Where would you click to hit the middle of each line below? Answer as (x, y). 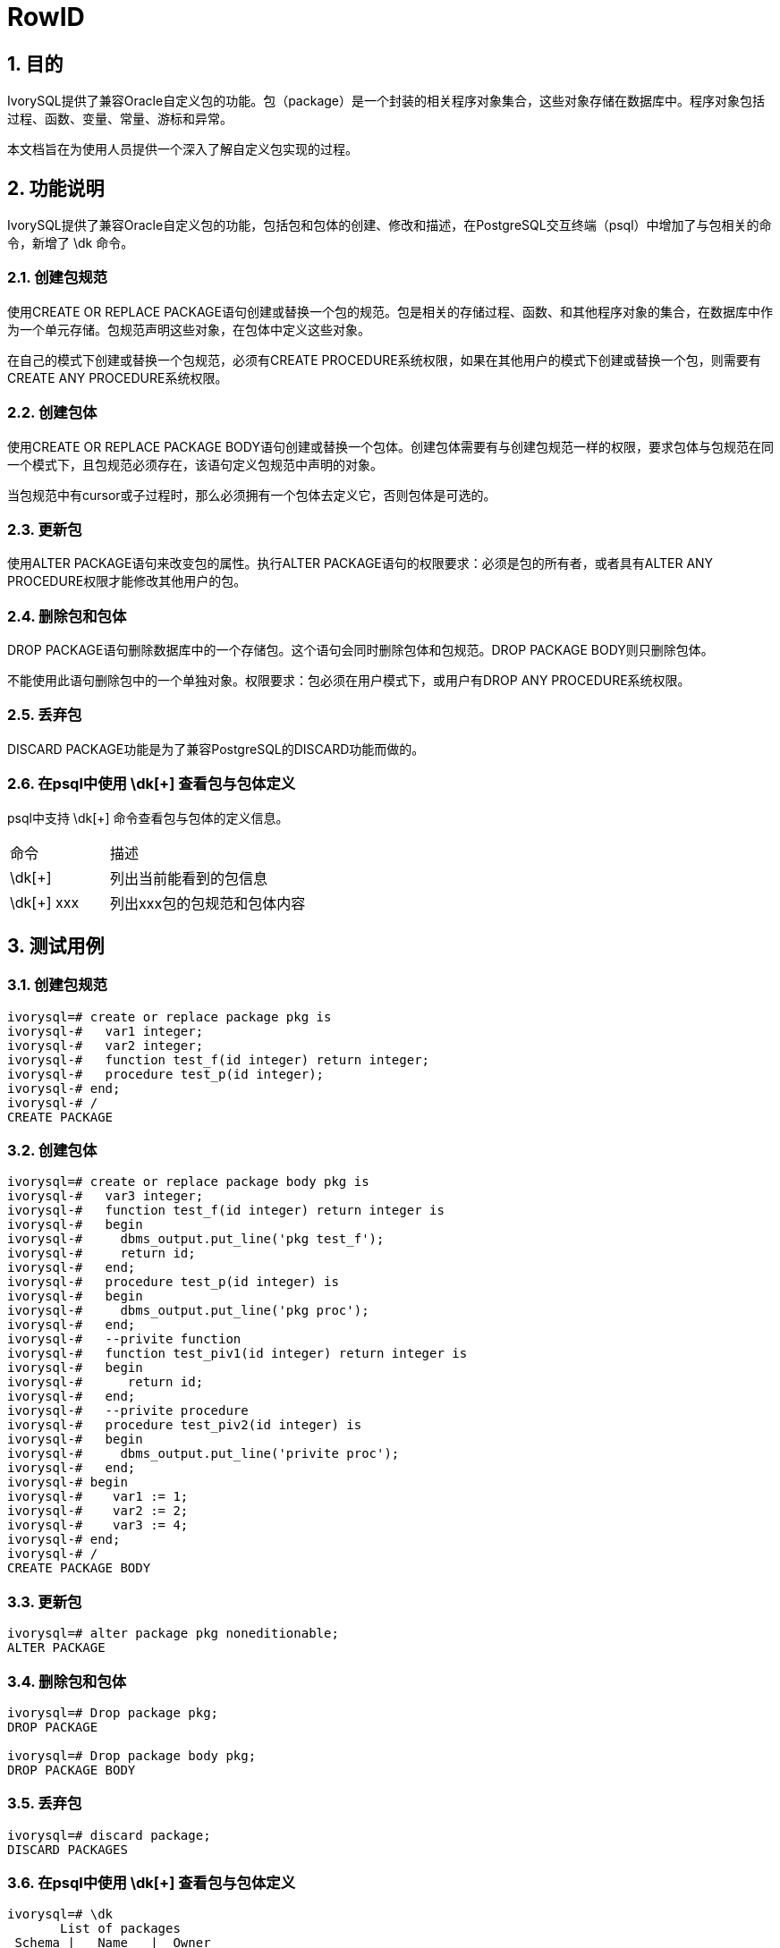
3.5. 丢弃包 (45, 1804)
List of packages (120, 1929)
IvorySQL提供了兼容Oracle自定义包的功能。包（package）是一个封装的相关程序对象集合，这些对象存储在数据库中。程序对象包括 (386, 101)
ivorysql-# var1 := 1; (98, 1497)
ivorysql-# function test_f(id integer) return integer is (226, 1211)
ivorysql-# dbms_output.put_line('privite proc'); (203, 1454)
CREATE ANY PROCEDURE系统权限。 (118, 377)
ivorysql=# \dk (60, 1914)
